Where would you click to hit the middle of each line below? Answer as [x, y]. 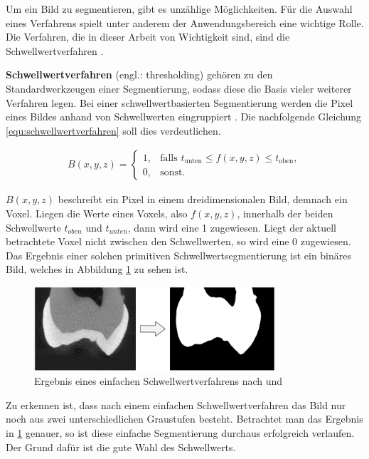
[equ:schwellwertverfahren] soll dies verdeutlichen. [113, 130]
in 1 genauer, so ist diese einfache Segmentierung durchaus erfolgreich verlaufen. [180, 433]
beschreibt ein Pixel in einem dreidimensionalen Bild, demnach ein [203, 199]
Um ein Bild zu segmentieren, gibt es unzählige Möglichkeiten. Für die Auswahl [179, 9]
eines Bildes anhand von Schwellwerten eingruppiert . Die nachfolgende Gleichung [184, 117]
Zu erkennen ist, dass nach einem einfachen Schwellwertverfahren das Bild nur [176, 404]
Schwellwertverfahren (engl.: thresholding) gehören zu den [139, 74]
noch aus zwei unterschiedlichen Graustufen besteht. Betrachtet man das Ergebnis [184, 419]
